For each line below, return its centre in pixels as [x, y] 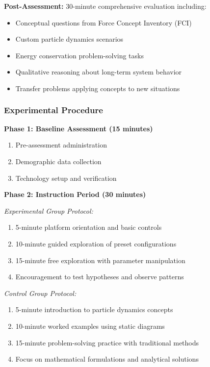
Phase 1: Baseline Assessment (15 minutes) [79, 128]
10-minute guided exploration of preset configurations [96, 243]
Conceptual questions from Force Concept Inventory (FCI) [104, 22]
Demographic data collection [58, 161]
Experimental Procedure [53, 110]
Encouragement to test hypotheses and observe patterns [100, 277]
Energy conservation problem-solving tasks [79, 55]
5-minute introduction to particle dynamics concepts [94, 309]
